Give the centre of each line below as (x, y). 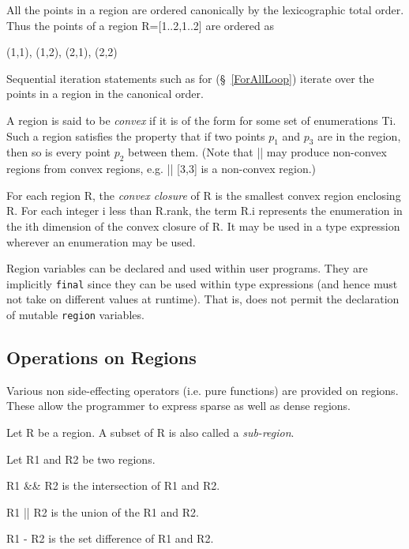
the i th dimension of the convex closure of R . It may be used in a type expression (203, 226)
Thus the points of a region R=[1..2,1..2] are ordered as (140, 25)
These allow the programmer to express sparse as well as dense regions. (179, 406)
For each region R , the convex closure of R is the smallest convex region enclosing (204, 195)
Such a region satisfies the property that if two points (136, 135)
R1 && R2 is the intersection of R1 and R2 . (113, 485)
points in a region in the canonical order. (105, 94)
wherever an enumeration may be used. (101, 241)
